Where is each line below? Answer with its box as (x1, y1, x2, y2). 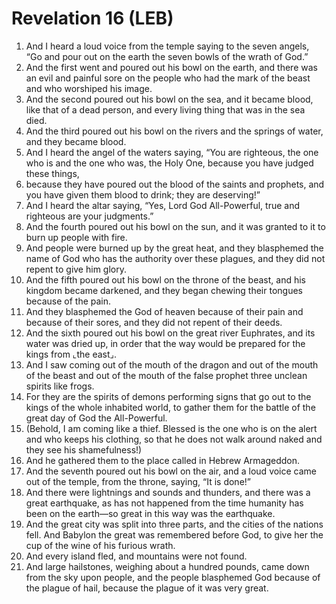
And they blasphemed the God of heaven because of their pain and (25, 305, 304, 317)
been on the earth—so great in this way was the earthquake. (25, 507, 276, 519)
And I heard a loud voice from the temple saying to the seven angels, (25, 40, 310, 52)
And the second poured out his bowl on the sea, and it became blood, (25, 93, 314, 105)
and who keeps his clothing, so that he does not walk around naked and (25, 433, 323, 445)
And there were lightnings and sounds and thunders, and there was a (25, 486, 311, 498)
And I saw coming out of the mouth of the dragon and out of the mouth (25, 358, 319, 371)
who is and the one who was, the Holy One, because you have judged (25, 157, 314, 169)
